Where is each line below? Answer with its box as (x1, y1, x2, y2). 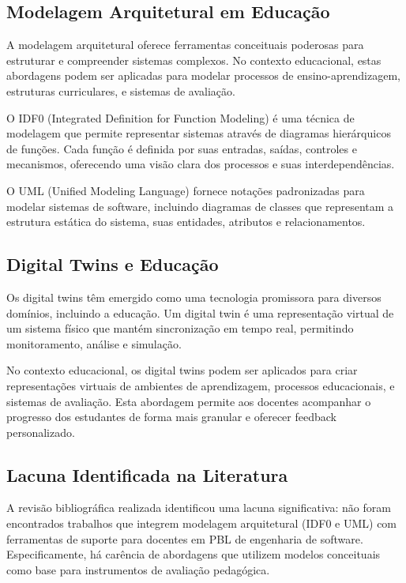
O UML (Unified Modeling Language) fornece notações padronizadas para (6, 182, 365, 198)
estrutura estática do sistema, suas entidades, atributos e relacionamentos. (6, 213, 366, 230)
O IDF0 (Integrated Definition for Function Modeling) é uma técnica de (6, 109, 355, 126)
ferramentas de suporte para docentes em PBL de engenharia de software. (6, 530, 363, 547)
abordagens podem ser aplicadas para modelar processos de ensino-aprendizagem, (6, 67, 400, 84)
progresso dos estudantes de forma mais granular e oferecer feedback (6, 408, 336, 425)
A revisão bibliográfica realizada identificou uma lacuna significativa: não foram (6, 499, 391, 516)
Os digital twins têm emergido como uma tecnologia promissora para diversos (6, 288, 382, 305)
